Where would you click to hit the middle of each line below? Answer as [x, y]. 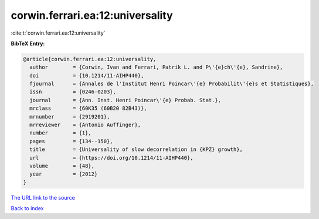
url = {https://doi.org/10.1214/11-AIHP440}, [111, 158]
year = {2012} [64, 174]
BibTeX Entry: [28, 43]
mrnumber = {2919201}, [70, 117]
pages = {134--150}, [72, 141]
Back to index [27, 208]
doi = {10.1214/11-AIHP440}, [87, 75]
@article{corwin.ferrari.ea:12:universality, [90, 59]
